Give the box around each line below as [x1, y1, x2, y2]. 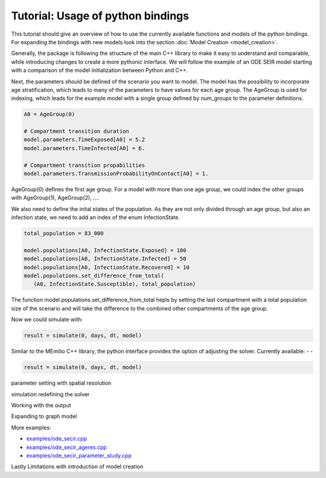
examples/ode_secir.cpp [26, 435, 88, 442]
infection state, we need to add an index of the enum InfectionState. [11, 214, 181, 221]
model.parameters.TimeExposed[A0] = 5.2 [24, 136, 145, 143]
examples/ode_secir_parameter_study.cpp [26, 451, 132, 459]
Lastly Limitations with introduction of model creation [11, 463, 144, 470]
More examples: [11, 424, 51, 431]
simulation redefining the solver [11, 390, 90, 398]
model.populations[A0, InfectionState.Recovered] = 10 [24, 264, 190, 270]
